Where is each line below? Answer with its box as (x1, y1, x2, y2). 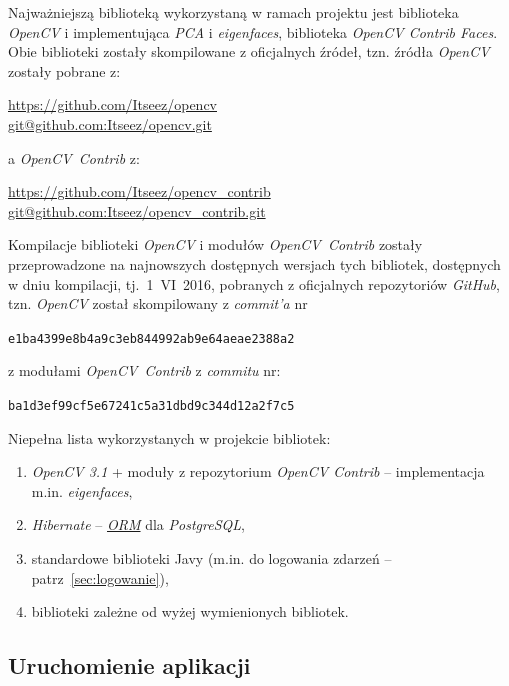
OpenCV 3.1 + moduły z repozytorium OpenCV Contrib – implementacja (31, 461, 485, 482)
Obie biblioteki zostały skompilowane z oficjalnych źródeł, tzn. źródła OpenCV (8, 41, 490, 62)
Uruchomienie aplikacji (8, 650, 251, 681)
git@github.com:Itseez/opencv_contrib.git (8, 200, 266, 221)
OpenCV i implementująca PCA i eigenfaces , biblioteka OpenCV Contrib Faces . (8, 21, 498, 42)
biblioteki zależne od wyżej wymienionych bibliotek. (31, 601, 349, 622)
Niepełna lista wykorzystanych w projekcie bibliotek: (8, 427, 331, 448)
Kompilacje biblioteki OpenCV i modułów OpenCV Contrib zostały (8, 234, 423, 255)
